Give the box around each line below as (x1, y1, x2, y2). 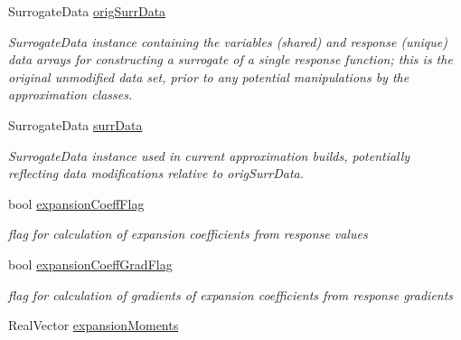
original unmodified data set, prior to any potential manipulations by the (8, 67, 409, 86)
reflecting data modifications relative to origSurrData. (8, 164, 305, 183)
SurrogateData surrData (8, 115, 143, 134)
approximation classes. (8, 85, 133, 104)
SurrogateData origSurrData (8, 2, 166, 20)
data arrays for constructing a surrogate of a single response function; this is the (8, 50, 453, 69)
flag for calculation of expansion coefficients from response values (8, 224, 368, 243)
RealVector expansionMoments (8, 316, 179, 335)
